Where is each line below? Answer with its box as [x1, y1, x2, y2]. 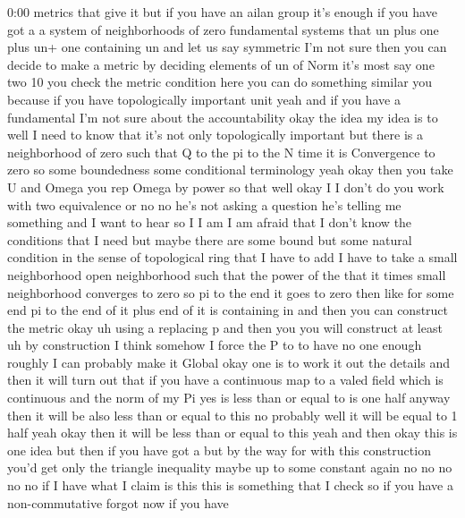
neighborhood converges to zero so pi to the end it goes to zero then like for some [7, 283, 454, 301]
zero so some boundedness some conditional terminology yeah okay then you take [7, 160, 453, 179]
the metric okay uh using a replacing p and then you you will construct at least [7, 318, 443, 336]
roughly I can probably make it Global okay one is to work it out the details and [7, 352, 451, 371]
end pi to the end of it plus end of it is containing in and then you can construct [7, 301, 449, 319]
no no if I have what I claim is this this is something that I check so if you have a [7, 476, 453, 495]
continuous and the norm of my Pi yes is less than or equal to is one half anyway [7, 388, 451, 407]
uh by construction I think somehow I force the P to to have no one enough [7, 335, 422, 354]
